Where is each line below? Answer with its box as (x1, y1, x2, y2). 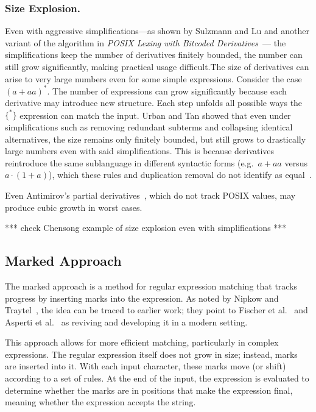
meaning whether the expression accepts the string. (5, 396, 196, 408)
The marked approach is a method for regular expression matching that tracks (5, 279, 298, 292)
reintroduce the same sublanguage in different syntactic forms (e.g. (5, 156, 254, 169)
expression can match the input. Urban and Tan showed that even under (19, 108, 291, 121)
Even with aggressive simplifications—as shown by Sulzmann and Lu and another (5, 24, 309, 37)
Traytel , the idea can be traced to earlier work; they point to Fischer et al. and (5, 304, 308, 316)
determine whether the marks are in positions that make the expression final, (5, 383, 293, 396)
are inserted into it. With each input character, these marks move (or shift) (5, 360, 286, 372)
